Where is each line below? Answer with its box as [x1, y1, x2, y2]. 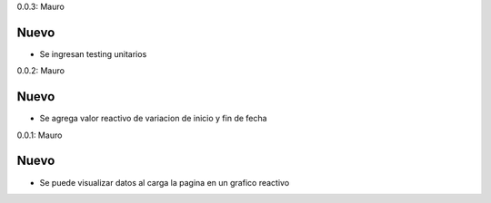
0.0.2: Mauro [16, 65, 65, 76]
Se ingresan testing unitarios [39, 48, 147, 59]
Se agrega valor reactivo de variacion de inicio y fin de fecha [39, 113, 267, 124]
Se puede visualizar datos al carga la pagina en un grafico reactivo [39, 177, 290, 188]
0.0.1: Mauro [16, 130, 63, 140]
